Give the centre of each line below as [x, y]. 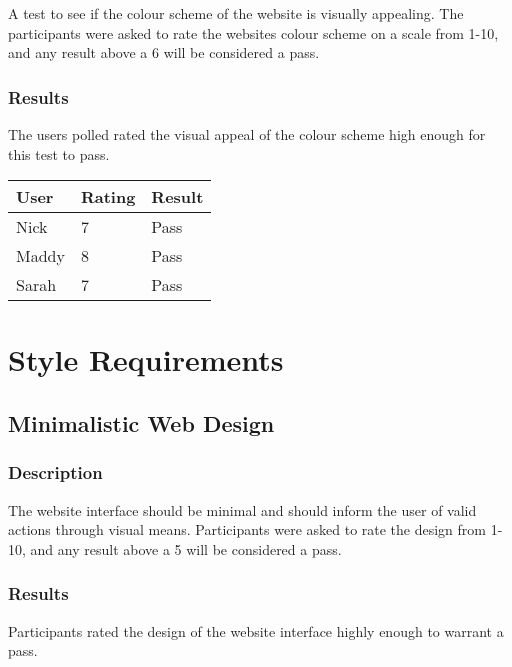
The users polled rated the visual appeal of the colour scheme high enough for [247, 134]
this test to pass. [59, 153]
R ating [108, 197]
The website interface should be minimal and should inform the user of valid [242, 509]
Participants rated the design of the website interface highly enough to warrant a [256, 630]
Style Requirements [146, 359]
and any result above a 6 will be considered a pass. [164, 52]
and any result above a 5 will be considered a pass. [186, 548]
